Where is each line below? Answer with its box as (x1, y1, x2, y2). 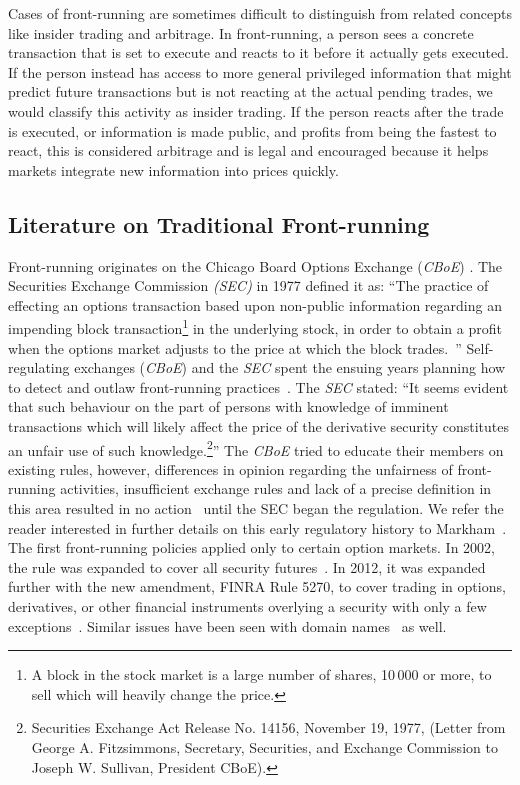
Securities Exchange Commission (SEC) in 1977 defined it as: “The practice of (8, 275, 489, 296)
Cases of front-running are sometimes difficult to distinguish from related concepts (8, 3, 512, 23)
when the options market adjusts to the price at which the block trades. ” (8, 337, 462, 358)
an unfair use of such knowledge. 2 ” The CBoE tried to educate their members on (8, 436, 504, 460)
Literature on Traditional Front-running (8, 208, 430, 239)
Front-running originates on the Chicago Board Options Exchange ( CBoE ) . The (8, 255, 503, 276)
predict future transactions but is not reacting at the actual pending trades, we (8, 81, 493, 102)
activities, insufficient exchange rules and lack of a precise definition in (60, 478, 492, 499)
